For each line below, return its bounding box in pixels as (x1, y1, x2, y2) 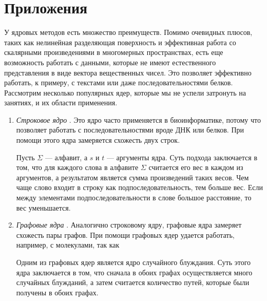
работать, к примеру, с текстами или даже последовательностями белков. (4, 77, 233, 88)
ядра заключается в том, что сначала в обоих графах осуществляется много (16, 267, 253, 277)
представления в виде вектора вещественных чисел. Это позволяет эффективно (4, 67, 252, 78)
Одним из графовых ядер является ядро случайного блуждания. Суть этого (16, 257, 251, 267)
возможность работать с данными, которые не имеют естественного (4, 57, 216, 67)
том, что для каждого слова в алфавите (16, 162, 139, 173)
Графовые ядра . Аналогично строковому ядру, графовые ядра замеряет (16, 219, 242, 230)
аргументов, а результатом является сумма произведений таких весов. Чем (16, 172, 249, 182)
